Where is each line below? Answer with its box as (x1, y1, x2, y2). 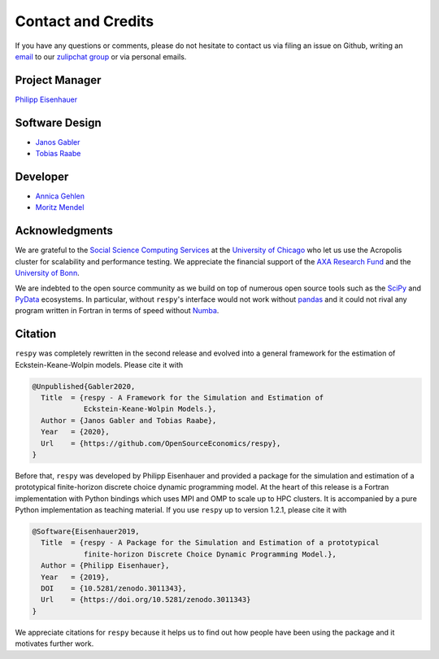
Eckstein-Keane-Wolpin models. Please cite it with (15, 360, 184, 369)
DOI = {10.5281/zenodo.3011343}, (41, 584, 187, 593)
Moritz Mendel (35, 203, 85, 212)
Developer (15, 169, 69, 183)
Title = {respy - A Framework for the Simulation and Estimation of (41, 393, 324, 402)
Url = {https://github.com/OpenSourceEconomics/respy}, (41, 439, 281, 447)
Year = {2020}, (41, 427, 110, 437)
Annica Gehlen (35, 191, 85, 201)
